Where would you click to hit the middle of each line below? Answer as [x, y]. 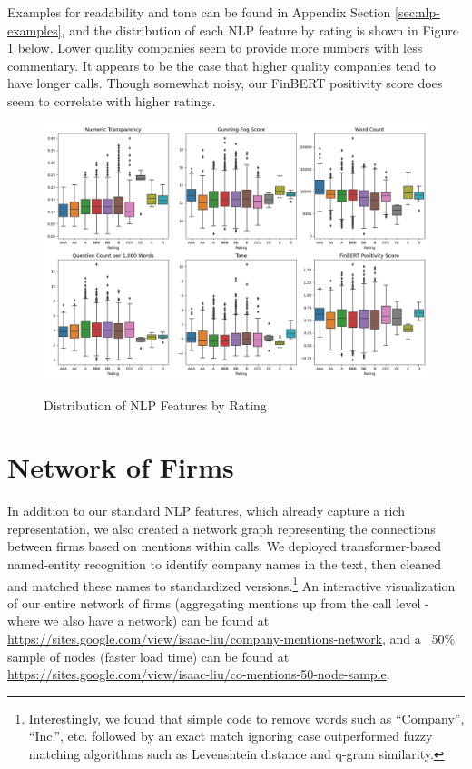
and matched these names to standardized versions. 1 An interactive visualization [231, 584]
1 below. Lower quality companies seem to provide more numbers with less [215, 48]
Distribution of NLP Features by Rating [155, 404]
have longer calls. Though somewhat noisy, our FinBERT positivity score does [225, 83]
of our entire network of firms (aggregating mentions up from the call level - [218, 602]
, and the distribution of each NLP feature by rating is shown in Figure [260, 30]
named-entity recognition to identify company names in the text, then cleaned [225, 564]
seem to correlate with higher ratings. [112, 100]
